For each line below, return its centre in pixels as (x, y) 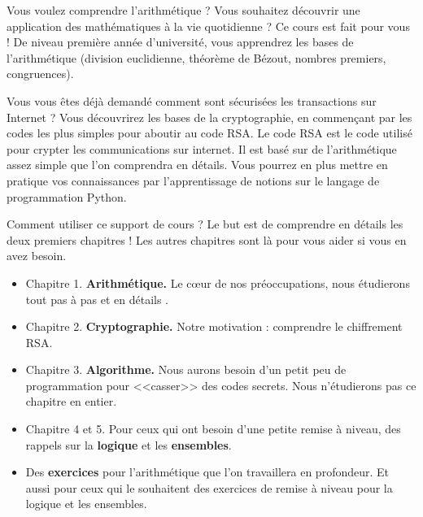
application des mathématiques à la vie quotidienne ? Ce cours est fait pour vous (208, 26)
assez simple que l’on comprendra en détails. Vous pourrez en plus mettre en (197, 165)
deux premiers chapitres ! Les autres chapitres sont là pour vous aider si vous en (207, 239)
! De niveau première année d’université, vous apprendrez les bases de (180, 42)
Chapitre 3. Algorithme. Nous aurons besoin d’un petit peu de (186, 369)
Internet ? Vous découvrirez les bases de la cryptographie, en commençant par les (209, 117)
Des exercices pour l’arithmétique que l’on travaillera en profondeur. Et (207, 472)
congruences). (40, 74)
